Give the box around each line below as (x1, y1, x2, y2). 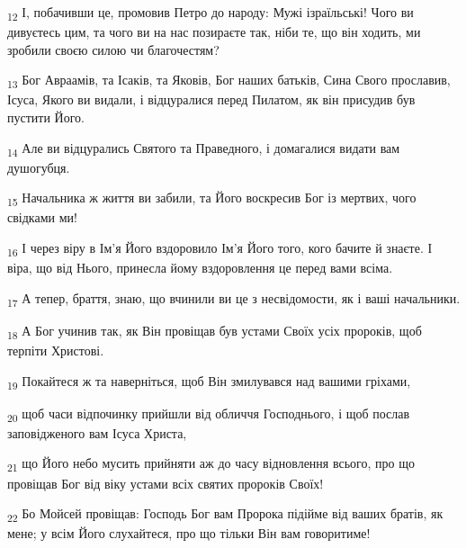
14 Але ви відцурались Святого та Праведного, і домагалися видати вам (7, 138, 400, 159)
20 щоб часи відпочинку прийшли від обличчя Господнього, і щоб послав (7, 403, 410, 425)
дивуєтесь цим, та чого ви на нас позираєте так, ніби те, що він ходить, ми (7, 22, 421, 41)
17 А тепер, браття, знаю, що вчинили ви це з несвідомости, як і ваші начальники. (7, 288, 461, 310)
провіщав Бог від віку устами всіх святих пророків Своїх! (7, 473, 324, 492)
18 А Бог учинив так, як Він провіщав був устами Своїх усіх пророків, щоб (7, 320, 422, 342)
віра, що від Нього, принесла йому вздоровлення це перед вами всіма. (7, 258, 393, 277)
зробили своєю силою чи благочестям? (7, 40, 220, 58)
